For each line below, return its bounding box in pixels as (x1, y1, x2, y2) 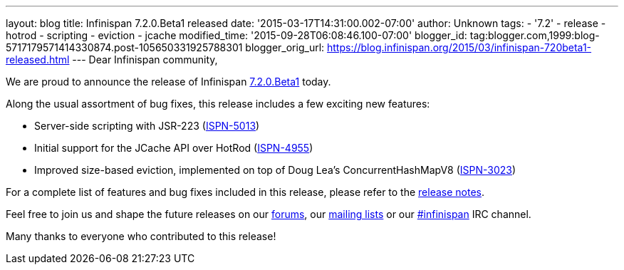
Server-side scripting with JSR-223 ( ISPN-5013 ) (34, 120, 260, 132)
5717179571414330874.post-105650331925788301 (6, 41, 243, 53)
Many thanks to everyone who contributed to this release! (6, 230, 276, 242)
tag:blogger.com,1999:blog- (469, 29, 600, 41)
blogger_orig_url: (245, 41, 325, 53)
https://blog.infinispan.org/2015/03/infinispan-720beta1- (327, 41, 592, 53)
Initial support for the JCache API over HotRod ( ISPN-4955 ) (34, 142, 313, 154)
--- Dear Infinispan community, (72, 53, 218, 66)
